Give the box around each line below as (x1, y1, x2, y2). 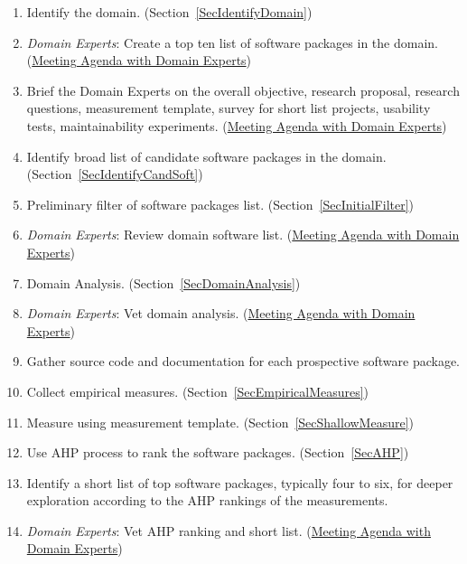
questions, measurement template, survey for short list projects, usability (26, 99, 431, 117)
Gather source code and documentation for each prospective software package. (26, 352, 461, 371)
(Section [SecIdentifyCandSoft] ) (26, 164, 203, 183)
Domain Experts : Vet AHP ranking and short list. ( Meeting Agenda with (26, 521, 431, 540)
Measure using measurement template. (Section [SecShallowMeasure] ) (26, 412, 415, 431)
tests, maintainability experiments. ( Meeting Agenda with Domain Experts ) (26, 116, 447, 135)
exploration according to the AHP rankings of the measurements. (26, 491, 388, 510)
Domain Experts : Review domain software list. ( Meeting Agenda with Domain (26, 225, 460, 244)
